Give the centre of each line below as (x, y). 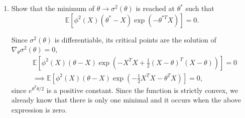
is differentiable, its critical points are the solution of (135, 39)
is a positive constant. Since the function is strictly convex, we (142, 90)
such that (200, 8)
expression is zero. (39, 110)
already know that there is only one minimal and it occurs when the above (126, 100)
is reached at (155, 8)
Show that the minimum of (53, 8)
